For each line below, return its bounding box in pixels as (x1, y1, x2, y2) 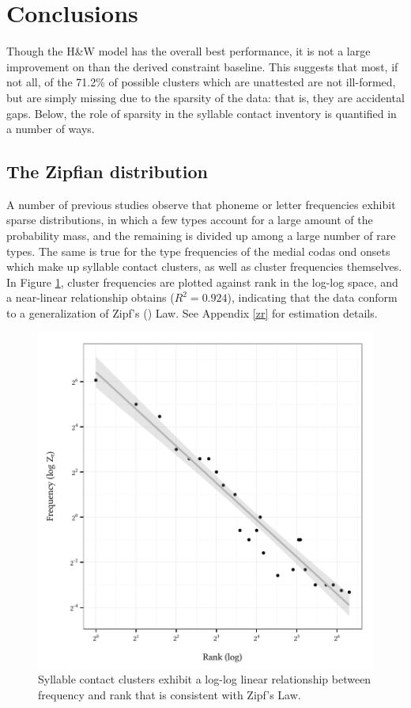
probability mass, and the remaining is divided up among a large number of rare (6, 227, 396, 244)
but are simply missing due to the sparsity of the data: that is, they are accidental (6, 89, 405, 105)
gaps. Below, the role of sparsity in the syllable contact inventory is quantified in (6, 105, 397, 121)
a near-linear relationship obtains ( (6, 289, 175, 306)
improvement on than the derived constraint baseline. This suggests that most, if (6, 58, 398, 74)
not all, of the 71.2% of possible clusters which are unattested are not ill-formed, (6, 74, 396, 90)
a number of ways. (6, 120, 95, 137)
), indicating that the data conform (227, 289, 398, 306)
